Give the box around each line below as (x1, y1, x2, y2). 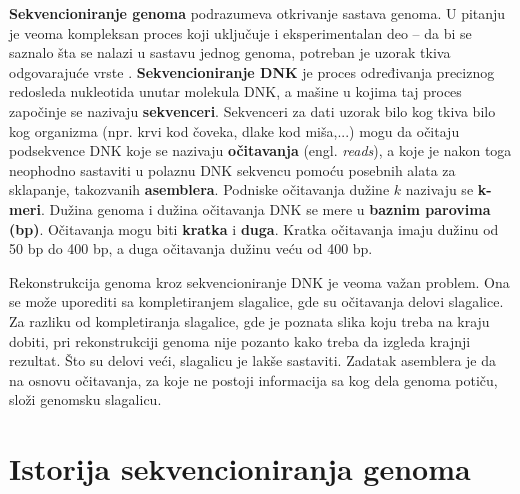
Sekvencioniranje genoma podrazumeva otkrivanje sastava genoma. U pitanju (9, 3, 506, 23)
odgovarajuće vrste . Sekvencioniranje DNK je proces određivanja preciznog (9, 61, 495, 82)
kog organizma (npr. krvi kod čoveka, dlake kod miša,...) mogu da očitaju (9, 120, 460, 141)
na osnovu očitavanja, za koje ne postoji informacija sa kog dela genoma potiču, (9, 369, 498, 390)
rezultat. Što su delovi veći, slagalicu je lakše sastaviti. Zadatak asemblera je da (9, 350, 497, 371)
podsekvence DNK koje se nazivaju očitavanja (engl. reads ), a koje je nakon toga (9, 140, 512, 161)
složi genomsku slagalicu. (9, 389, 162, 410)
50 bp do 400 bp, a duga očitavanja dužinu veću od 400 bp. (9, 238, 373, 259)
